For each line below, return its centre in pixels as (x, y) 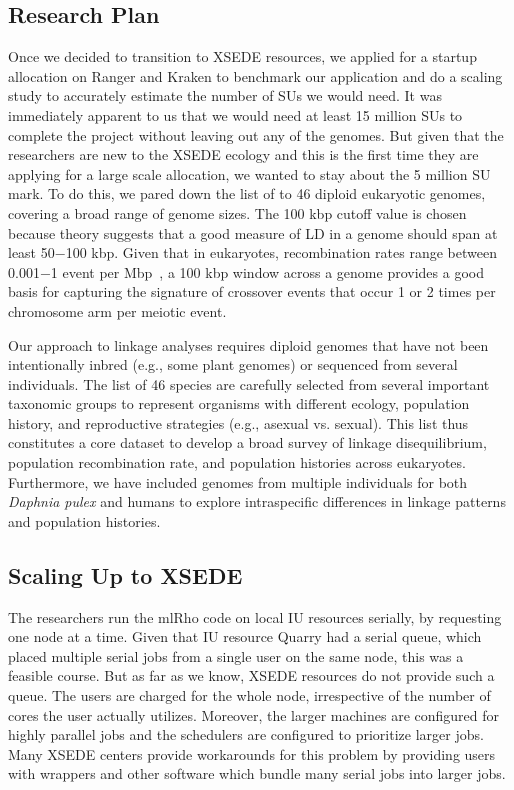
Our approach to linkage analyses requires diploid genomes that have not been (248, 344)
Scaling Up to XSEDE (125, 574)
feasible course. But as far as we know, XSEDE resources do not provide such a (251, 675)
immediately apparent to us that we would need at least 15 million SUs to (235, 114)
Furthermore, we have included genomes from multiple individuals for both (238, 481)
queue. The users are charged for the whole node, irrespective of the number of (249, 695)
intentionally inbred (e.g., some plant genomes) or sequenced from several (233, 364)
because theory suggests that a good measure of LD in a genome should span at (253, 232)
